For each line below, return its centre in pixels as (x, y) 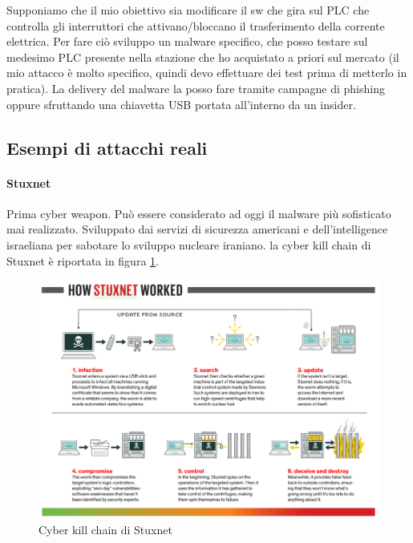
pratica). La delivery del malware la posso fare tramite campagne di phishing (196, 88)
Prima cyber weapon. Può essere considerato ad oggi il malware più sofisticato (199, 213)
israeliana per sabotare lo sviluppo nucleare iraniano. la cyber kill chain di (189, 244)
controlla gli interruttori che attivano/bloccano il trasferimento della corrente (196, 25)
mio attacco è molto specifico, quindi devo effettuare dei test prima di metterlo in (207, 73)
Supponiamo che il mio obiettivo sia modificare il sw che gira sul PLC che (188, 10)
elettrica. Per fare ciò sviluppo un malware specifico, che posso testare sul (187, 41)
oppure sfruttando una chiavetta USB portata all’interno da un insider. (181, 104)
